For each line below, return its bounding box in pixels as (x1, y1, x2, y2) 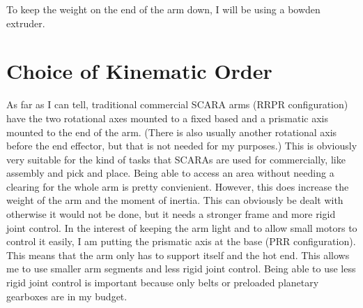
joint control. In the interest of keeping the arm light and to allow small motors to (6, 220, 357, 235)
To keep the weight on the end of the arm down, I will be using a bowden (6, 2, 320, 16)
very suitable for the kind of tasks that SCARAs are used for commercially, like (6, 152, 346, 166)
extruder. (6, 15, 45, 30)
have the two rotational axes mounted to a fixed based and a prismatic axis (6, 110, 328, 125)
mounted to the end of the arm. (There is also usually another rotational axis (6, 124, 337, 139)
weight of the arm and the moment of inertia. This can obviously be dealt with (6, 193, 343, 207)
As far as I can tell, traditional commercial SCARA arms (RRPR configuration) (6, 97, 348, 112)
